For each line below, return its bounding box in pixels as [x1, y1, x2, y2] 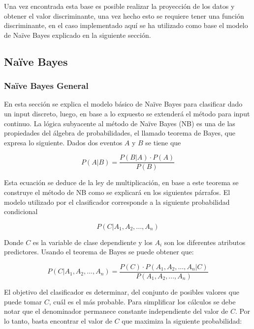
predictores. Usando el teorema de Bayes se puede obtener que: [4, 247, 194, 257]
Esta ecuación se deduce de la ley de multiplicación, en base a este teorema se [4, 177, 239, 188]
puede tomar [4, 296, 42, 306]
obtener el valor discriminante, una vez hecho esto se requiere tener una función [4, 10, 244, 21]
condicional [4, 206, 38, 217]
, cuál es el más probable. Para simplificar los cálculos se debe [49, 296, 236, 306]
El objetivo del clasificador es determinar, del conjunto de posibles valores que [4, 287, 239, 297]
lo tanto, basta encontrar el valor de [4, 315, 112, 326]
